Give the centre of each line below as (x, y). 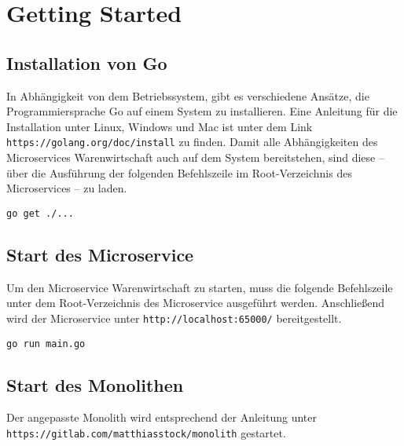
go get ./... (40, 213)
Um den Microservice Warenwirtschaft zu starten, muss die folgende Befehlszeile (200, 287)
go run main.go (46, 344)
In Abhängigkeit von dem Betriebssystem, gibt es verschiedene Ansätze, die (188, 95)
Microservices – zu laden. (67, 188)
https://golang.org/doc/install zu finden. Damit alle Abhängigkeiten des (192, 142)
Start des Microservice (100, 254)
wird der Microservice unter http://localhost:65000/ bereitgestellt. (174, 318)
